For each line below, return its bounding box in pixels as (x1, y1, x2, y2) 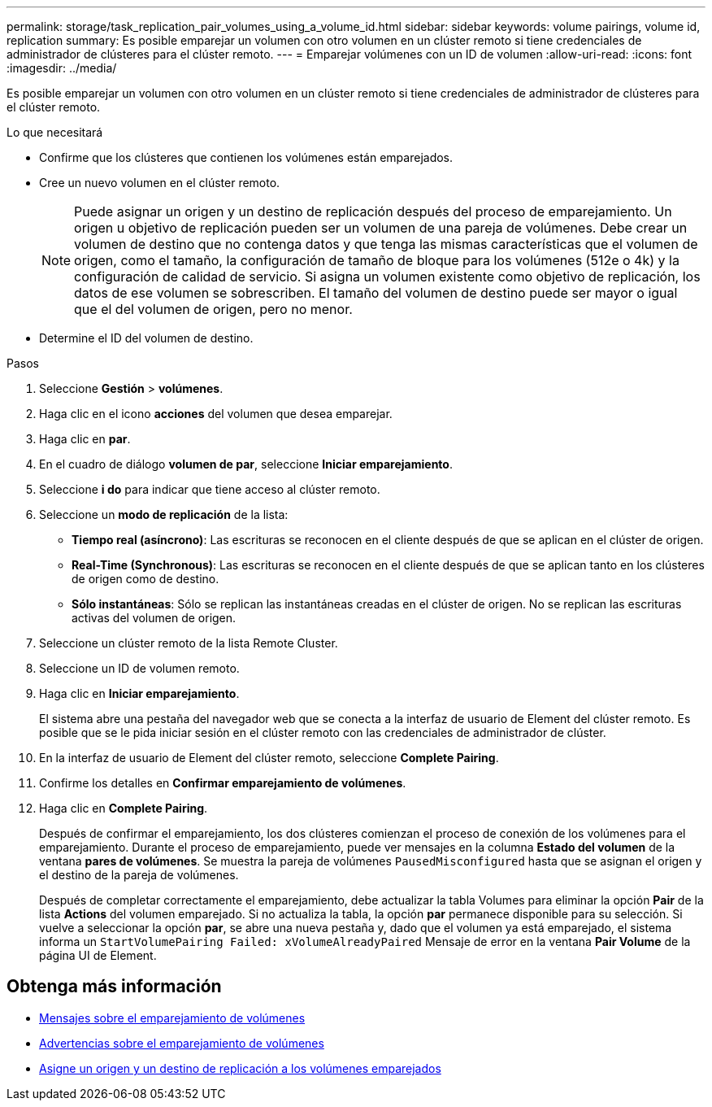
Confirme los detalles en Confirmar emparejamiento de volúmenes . (39, 776, 406, 790)
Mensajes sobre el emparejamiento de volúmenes (39, 1010, 306, 1025)
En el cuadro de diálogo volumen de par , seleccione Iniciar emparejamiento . (39, 457, 453, 471)
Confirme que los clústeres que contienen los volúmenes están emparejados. (39, 150, 454, 164)
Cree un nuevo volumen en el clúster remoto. (39, 176, 280, 190)
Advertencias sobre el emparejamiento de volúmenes (39, 1035, 324, 1050)
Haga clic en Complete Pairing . (39, 801, 208, 815)
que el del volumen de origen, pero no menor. (74, 301, 353, 317)
